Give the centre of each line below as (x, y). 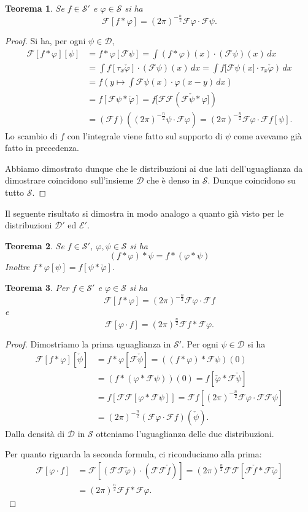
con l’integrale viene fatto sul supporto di (145, 135)
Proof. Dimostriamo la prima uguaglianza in (88, 343)
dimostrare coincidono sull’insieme (69, 180)
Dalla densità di (35, 433)
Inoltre (17, 267)
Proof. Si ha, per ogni (45, 40)
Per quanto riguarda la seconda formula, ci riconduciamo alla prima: (133, 454)
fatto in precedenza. (42, 148)
